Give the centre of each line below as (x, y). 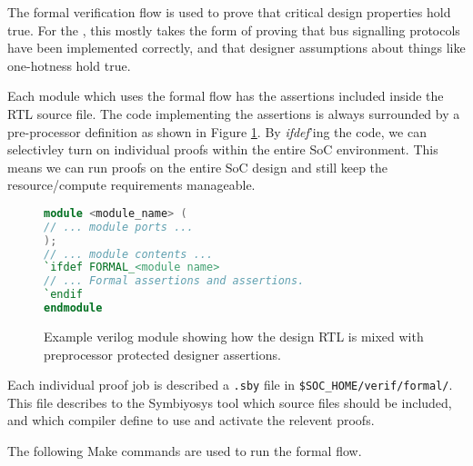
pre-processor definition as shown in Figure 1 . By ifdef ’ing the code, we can (217, 131)
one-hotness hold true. (69, 65)
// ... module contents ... (129, 254)
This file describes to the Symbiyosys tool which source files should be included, (230, 402)
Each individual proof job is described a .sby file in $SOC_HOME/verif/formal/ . (230, 385)
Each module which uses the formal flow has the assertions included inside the (226, 96)
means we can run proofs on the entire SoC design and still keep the (198, 167)
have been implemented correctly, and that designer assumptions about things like (236, 48)
